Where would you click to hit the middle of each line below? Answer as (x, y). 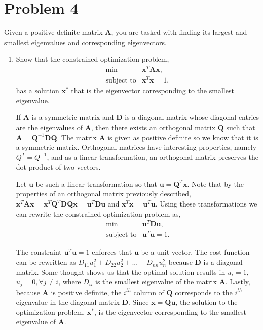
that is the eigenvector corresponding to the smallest (153, 90)
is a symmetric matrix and (73, 117)
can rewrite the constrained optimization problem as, (98, 213)
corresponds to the (204, 292)
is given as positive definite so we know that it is (183, 137)
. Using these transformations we (206, 204)
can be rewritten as (46, 262)
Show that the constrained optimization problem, (92, 59)
